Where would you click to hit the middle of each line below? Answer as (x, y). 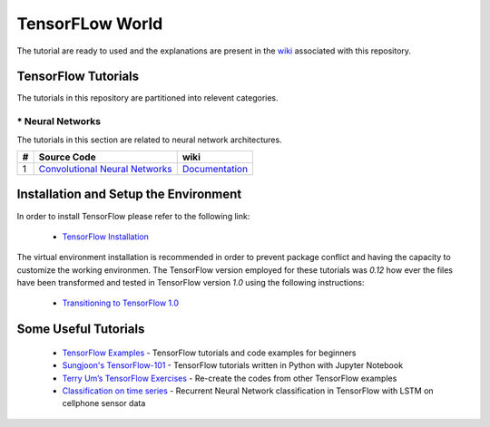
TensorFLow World (90, 24)
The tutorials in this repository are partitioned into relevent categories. (147, 98)
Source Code (67, 157)
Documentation (215, 169)
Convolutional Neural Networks (105, 169)
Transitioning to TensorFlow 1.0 (121, 303)
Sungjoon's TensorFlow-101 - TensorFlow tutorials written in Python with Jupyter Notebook (233, 365)
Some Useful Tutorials (81, 330)
